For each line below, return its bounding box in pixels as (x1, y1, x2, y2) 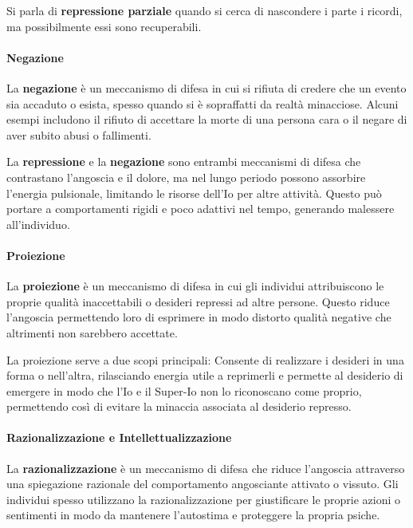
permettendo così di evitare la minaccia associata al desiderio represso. (6, 398, 352, 415)
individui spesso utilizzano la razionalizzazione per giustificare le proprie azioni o (6, 491, 401, 507)
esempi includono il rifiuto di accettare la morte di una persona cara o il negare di (6, 111, 407, 128)
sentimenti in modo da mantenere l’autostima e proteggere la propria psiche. (6, 506, 380, 523)
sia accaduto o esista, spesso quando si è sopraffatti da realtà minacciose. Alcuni (6, 95, 399, 112)
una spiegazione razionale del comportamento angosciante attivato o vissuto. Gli (6, 475, 399, 492)
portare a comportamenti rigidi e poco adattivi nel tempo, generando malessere (6, 200, 395, 217)
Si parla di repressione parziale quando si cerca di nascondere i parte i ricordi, (6, 2, 403, 18)
